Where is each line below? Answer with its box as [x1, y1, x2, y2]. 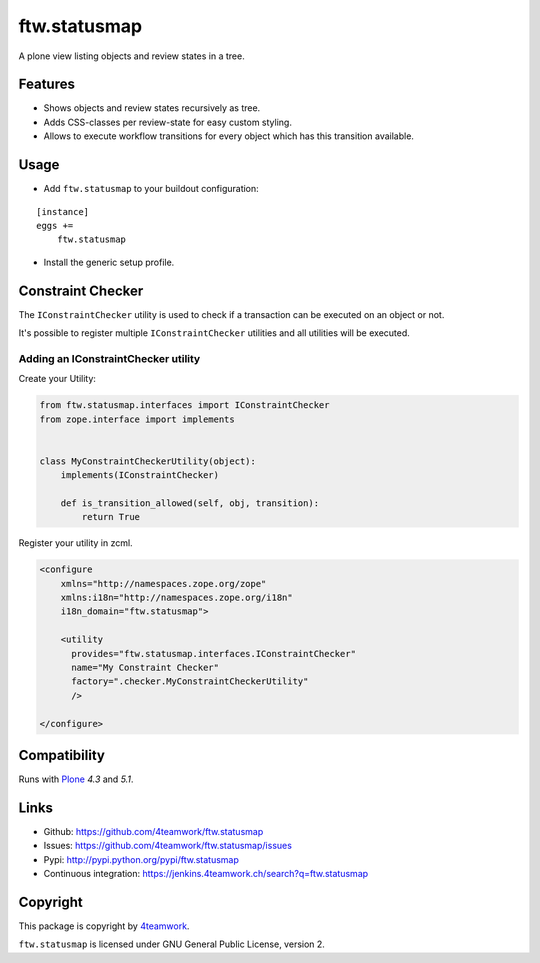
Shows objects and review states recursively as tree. [43, 102, 261, 114]
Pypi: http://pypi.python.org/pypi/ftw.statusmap [43, 853, 240, 865]
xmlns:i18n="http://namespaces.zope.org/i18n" [60, 592, 294, 603]
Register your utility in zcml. [18, 537, 134, 549]
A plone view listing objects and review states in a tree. [18, 50, 245, 62]
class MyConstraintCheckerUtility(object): [39, 455, 257, 467]
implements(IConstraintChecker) [60, 470, 220, 481]
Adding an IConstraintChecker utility [18, 351, 201, 365]
